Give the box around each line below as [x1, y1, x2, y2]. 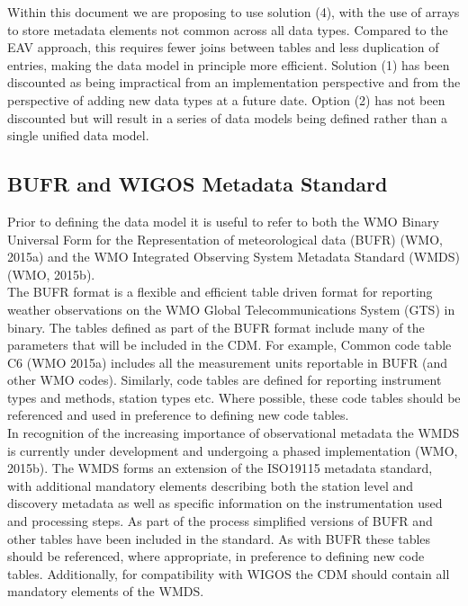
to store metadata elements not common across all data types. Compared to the [7, 20, 448, 39]
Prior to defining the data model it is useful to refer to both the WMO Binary [7, 211, 439, 230]
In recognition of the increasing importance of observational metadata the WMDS [7, 423, 460, 442]
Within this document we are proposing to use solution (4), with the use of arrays [7, 3, 460, 21]
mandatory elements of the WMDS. [7, 582, 204, 601]
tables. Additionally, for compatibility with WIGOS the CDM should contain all [7, 564, 450, 583]
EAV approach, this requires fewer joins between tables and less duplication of [7, 38, 439, 57]
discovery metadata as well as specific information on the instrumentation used [7, 494, 443, 512]
